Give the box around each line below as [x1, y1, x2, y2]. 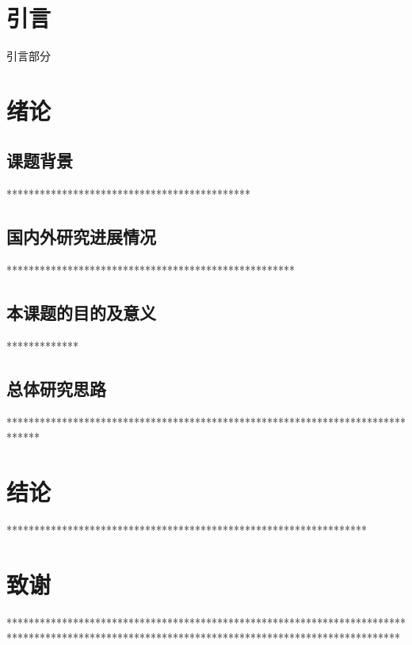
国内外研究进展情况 [6, 224, 156, 249]
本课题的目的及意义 [6, 300, 156, 325]
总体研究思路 [6, 376, 106, 400]
